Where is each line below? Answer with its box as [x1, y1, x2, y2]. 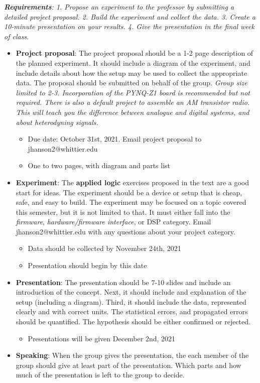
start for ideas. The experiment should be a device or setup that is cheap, [16, 187, 242, 197]
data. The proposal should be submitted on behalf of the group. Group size [16, 77, 247, 88]
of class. [4, 31, 29, 41]
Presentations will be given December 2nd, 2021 [28, 333, 176, 343]
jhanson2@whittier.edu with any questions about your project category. [16, 226, 235, 236]
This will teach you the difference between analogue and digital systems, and [16, 106, 249, 117]
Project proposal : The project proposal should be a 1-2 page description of [16, 48, 253, 58]
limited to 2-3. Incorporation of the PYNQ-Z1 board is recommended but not [16, 87, 250, 97]
